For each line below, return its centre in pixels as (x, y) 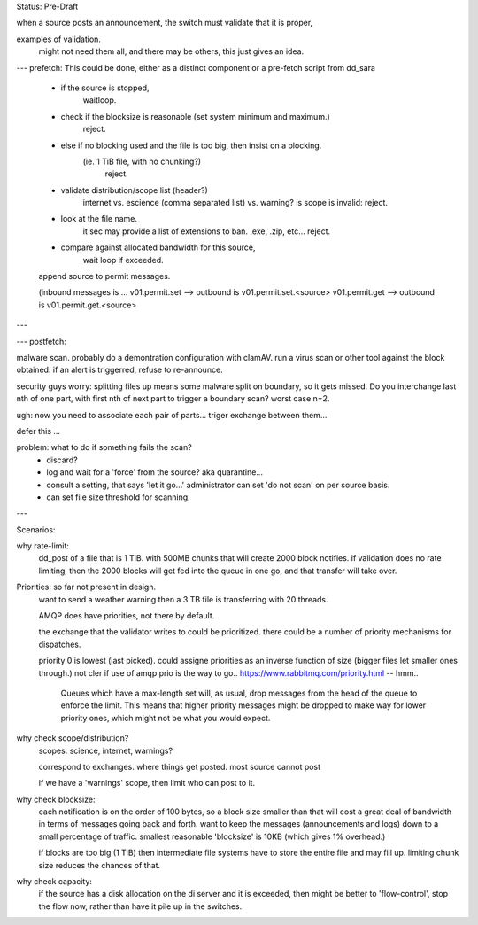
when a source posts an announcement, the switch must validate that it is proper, (165, 23)
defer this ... (39, 431)
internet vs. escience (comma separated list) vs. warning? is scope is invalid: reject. (235, 203)
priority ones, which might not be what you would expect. (166, 718)
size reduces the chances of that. (100, 865)
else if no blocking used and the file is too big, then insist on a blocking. (191, 145)
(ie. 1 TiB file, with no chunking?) (142, 161)
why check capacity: (54, 882)
